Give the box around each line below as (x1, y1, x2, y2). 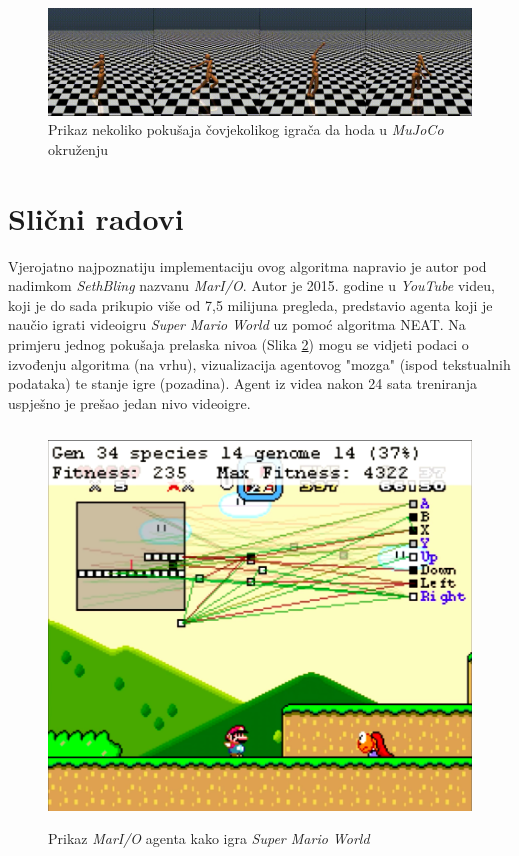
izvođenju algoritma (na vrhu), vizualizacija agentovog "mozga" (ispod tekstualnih (8, 353, 511, 374)
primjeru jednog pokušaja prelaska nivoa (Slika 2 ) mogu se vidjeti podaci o (8, 334, 469, 354)
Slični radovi (8, 197, 184, 238)
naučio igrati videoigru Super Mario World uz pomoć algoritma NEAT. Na (8, 314, 466, 335)
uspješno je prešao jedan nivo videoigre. (8, 392, 251, 413)
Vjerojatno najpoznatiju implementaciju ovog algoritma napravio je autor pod (8, 255, 487, 276)
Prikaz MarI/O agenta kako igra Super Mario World (48, 827, 370, 848)
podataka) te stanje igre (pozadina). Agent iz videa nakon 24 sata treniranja (8, 373, 477, 394)
